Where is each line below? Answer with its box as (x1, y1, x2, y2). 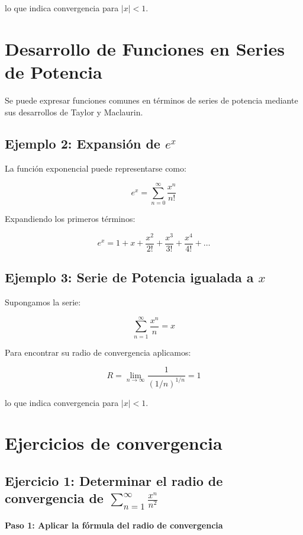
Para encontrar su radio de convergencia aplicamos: (5, 346, 191, 358)
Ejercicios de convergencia (5, 431, 223, 455)
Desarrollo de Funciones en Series (5, 36, 285, 60)
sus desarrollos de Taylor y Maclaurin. (5, 105, 143, 118)
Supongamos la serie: (5, 295, 81, 308)
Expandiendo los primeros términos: (5, 212, 136, 225)
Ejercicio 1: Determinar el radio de (5, 472, 223, 490)
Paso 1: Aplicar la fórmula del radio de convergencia (5, 519, 223, 531)
